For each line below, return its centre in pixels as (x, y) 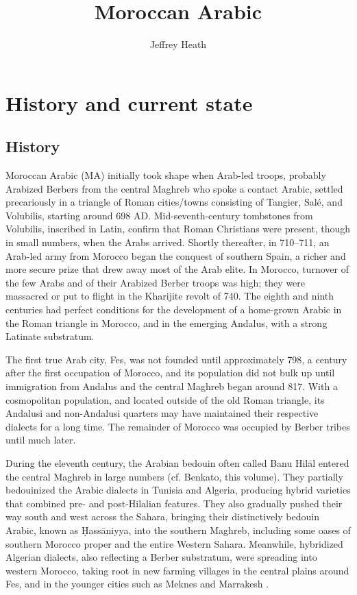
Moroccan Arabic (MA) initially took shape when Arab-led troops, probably (166, 175)
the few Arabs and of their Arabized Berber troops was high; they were (156, 282)
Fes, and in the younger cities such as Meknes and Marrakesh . (137, 584)
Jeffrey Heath (178, 44)
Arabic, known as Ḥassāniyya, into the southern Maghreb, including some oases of (178, 530)
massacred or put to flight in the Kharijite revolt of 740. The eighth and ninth (170, 296)
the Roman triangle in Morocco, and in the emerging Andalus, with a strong (167, 323)
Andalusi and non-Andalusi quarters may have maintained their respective (162, 413)
